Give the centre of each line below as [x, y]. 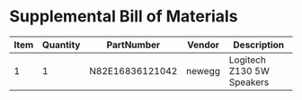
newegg [203, 71]
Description [259, 45]
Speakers [249, 82]
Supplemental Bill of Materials [124, 17]
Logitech [248, 60]
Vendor [204, 45]
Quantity [61, 45]
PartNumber [133, 45]
